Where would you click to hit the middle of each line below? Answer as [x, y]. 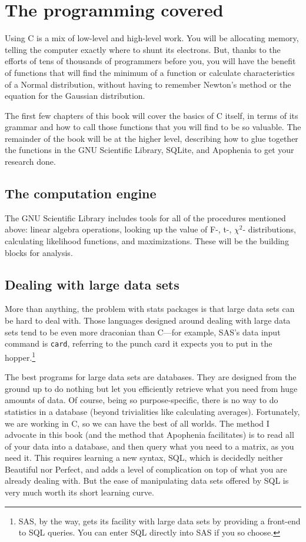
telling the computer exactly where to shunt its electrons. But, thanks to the [143, 49]
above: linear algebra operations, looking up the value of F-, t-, [118, 229]
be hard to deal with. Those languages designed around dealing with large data [148, 320]
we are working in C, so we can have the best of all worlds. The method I [137, 423]
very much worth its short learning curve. [79, 492]
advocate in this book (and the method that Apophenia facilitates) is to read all [149, 435]
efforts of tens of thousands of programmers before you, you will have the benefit [150, 61]
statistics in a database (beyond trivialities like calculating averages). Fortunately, [152, 411]
